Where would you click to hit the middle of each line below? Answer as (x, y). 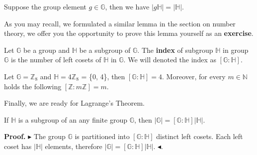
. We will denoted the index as (170, 60)
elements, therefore (74, 146)
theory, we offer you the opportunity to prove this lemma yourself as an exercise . (129, 33)
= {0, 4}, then (103, 76)
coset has (18, 146)
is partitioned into (102, 136)
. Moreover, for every (194, 76)
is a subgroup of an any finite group (73, 119)
